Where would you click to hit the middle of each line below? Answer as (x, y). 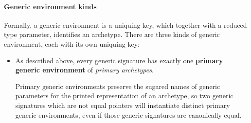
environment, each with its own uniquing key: (72, 44)
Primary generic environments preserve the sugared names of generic (118, 86)
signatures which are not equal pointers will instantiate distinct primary (123, 105)
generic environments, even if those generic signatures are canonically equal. (128, 114)
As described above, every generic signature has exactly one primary (119, 60)
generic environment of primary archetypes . (84, 70)
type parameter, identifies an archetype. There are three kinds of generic (112, 34)
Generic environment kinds (50, 6)
